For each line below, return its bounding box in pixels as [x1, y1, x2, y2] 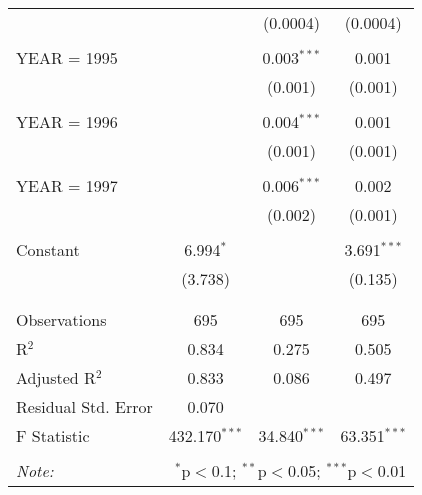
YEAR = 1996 [16, 110, 118, 133]
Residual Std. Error [16, 395, 153, 418]
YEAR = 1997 [16, 174, 118, 197]
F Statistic [16, 424, 90, 447]
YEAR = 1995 [16, 46, 118, 69]
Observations [16, 308, 107, 331]
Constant [16, 238, 80, 261]
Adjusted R [16, 366, 96, 389]
